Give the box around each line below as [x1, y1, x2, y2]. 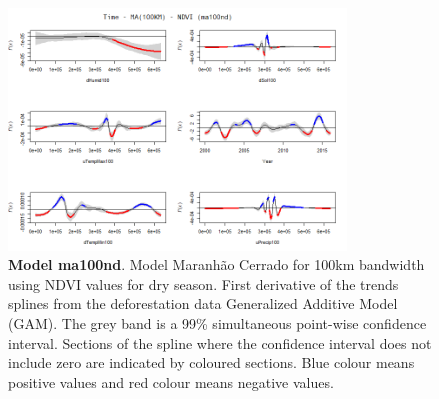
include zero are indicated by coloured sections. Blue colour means [8, 352, 415, 373]
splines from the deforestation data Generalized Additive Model [8, 293, 398, 314]
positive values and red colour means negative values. [8, 371, 334, 392]
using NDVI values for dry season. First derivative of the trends [8, 273, 399, 294]
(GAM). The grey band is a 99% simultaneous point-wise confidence [8, 313, 427, 334]
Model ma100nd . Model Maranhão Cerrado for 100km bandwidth [8, 254, 425, 275]
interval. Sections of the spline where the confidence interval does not [8, 332, 432, 353]
